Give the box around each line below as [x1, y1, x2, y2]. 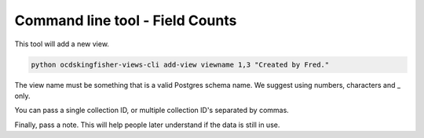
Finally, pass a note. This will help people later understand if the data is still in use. [14, 120, 280, 129]
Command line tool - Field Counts [14, 12, 237, 29]
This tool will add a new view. [14, 39, 110, 49]
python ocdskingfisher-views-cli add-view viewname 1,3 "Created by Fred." [31, 60, 330, 69]
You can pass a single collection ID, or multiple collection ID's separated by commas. [14, 106, 290, 115]
